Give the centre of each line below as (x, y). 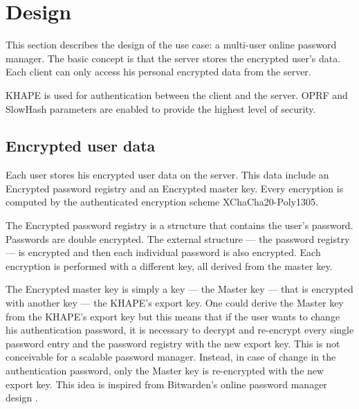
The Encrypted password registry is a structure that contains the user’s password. (179, 225)
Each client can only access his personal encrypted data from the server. (158, 72)
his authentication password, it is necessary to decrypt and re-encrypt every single (180, 330)
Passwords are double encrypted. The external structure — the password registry (178, 238)
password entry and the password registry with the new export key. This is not (173, 343)
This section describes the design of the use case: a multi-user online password (171, 45)
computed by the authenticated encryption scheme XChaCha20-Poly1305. (162, 202)
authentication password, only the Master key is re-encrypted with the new (165, 371)
